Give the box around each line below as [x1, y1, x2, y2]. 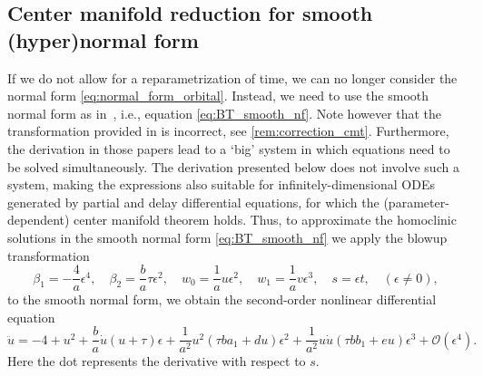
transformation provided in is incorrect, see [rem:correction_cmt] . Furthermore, [7, 121, 449, 140]
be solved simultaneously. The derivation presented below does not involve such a [7, 157, 459, 176]
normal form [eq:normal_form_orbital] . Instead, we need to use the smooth [7, 86, 429, 105]
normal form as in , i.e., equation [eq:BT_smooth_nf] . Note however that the [7, 103, 442, 122]
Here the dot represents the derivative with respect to [7, 352, 306, 371]
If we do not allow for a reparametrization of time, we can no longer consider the [7, 68, 458, 87]
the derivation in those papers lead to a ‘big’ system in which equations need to [7, 139, 450, 158]
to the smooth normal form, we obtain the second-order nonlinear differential [7, 290, 437, 309]
